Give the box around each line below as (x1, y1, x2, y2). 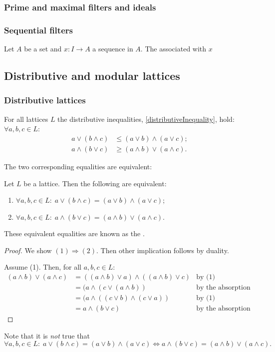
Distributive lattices (4, 94, 86, 106)
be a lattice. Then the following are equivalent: (23, 178, 167, 188)
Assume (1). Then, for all (4, 262, 81, 272)
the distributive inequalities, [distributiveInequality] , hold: (57, 113, 235, 124)
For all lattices (4, 113, 48, 124)
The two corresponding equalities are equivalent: (4, 161, 152, 171)
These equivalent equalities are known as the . (4, 228, 145, 239)
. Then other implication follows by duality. (96, 245, 229, 255)
